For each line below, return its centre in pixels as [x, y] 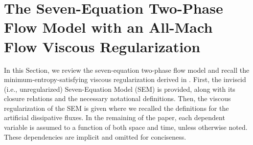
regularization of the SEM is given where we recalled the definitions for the [116, 108]
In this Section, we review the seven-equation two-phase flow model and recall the [127, 70]
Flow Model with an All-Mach [108, 27]
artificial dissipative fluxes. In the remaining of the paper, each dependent [115, 117]
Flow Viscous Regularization [102, 46]
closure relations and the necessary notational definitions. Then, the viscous [117, 98]
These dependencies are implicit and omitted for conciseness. [95, 136]
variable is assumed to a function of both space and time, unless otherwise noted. [126, 127]
